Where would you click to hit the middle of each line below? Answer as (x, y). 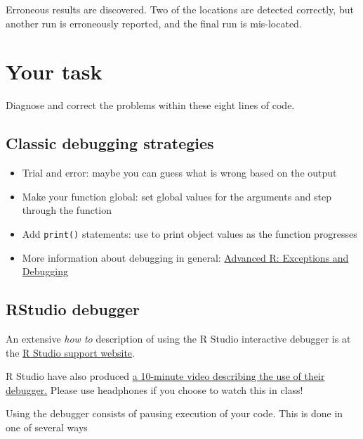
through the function (67, 210)
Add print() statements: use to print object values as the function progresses (190, 233)
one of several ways (47, 427)
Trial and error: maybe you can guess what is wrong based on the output (179, 173)
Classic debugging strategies (110, 143)
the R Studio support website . (70, 352)
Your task (54, 71)
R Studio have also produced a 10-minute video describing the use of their (165, 376)
